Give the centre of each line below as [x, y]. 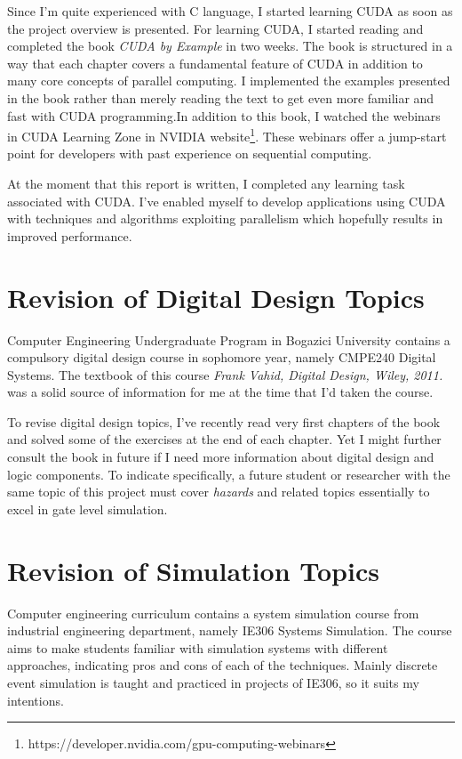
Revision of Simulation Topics [193, 570]
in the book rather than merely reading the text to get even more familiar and [221, 97]
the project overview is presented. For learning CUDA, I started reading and [215, 28]
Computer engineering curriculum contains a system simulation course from [213, 613]
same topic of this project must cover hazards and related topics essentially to [219, 492]
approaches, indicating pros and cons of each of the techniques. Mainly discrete [223, 665]
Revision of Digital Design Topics [216, 297]
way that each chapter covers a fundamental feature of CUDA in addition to [215, 63]
